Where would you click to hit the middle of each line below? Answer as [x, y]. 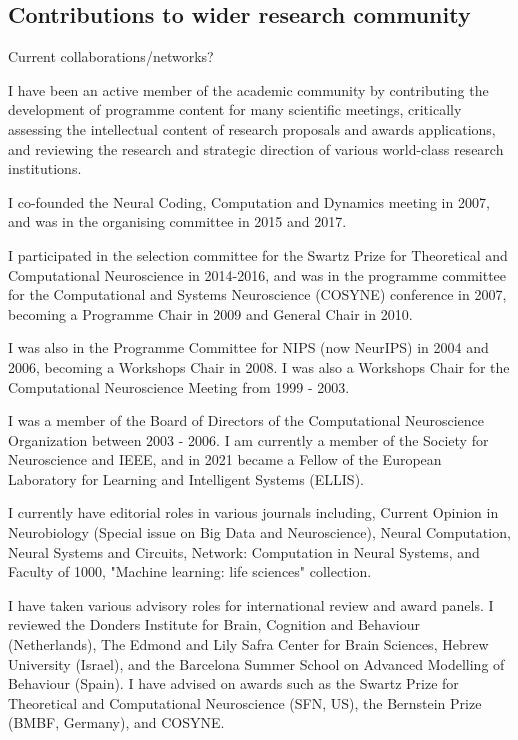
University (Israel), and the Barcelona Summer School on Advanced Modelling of [256, 663]
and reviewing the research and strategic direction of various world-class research [256, 148]
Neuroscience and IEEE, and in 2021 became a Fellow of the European [225, 459]
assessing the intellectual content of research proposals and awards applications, [252, 128]
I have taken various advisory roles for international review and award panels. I [251, 604]
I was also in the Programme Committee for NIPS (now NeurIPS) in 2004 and [248, 347]
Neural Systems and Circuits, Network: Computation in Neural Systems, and [244, 551]
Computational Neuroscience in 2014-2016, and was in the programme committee [257, 274]
